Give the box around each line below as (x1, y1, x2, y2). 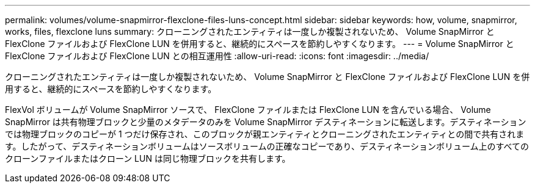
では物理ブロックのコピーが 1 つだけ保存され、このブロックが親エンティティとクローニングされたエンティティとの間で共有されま (5, 129, 525, 139)
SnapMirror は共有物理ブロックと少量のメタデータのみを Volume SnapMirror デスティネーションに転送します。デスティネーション (5, 117, 526, 127)
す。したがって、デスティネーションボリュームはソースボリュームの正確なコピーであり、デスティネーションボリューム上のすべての (5, 141, 529, 151)
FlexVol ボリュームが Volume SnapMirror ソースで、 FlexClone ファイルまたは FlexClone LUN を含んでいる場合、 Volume (5, 104, 491, 115)
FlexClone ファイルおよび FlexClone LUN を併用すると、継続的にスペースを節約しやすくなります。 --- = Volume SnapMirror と (5, 38, 514, 49)
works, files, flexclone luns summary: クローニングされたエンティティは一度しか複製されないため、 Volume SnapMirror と (5, 26, 495, 37)
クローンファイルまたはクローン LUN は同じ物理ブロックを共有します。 (5, 153, 291, 164)
